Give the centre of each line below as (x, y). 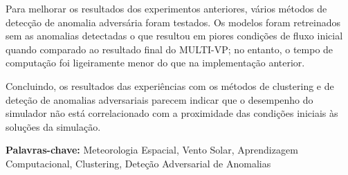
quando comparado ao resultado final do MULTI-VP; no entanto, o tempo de (170, 49)
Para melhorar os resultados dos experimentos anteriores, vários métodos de (166, 8)
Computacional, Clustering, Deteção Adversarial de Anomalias (138, 163)
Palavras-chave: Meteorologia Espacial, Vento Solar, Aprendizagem (152, 150)
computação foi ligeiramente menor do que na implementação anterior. (155, 63)
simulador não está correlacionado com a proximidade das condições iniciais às (172, 113)
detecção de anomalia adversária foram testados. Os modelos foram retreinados (173, 22)
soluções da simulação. (53, 126)
